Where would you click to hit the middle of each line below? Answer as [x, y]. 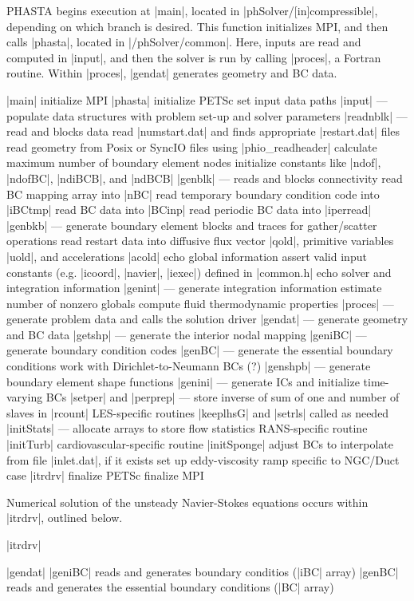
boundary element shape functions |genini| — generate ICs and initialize [183, 381]
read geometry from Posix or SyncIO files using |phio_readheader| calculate [192, 146]
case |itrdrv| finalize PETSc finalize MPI [105, 475]
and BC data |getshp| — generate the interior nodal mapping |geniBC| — [187, 334]
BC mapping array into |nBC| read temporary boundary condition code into [193, 194]
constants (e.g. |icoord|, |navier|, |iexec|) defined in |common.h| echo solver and [199, 272]
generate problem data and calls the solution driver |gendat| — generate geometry [207, 319]
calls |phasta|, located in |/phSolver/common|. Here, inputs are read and [184, 42]
